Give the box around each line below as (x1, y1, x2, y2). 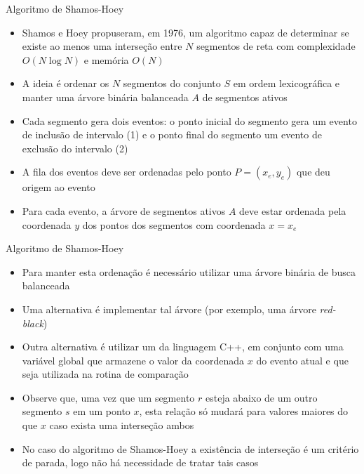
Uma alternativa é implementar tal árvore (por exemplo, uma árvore (22, 301, 316, 316)
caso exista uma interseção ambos (49, 418, 194, 433)
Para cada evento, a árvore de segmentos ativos (22, 203, 226, 218)
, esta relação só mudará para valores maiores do (139, 404, 349, 419)
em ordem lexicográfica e (233, 76, 340, 91)
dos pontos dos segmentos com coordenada (82, 217, 266, 232)
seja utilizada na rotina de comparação (22, 367, 189, 381)
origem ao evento (22, 180, 95, 195)
